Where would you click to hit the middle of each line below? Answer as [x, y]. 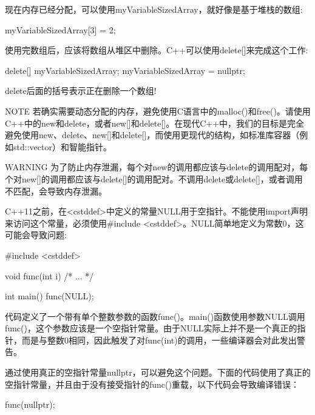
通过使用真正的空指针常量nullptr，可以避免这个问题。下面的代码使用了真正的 [158, 372]
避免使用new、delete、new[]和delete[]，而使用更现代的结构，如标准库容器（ [152, 135]
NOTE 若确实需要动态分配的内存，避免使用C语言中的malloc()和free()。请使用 [158, 111]
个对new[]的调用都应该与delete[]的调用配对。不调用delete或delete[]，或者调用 [154, 178]
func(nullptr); [30, 404]
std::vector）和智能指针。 [62, 146]
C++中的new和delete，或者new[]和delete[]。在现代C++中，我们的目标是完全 [155, 123]
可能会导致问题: [36, 235]
